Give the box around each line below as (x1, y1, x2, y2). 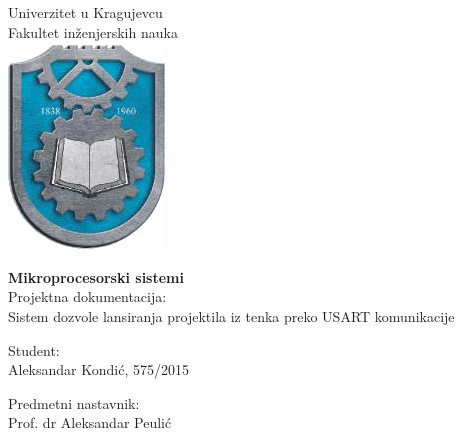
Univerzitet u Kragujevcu (8, 2, 163, 22)
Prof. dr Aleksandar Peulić (8, 412, 172, 433)
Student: (8, 339, 60, 360)
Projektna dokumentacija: (8, 286, 167, 307)
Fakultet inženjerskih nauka (8, 21, 178, 42)
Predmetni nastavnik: (8, 392, 140, 413)
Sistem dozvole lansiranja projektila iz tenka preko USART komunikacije (8, 305, 455, 326)
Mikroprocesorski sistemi (8, 266, 184, 287)
